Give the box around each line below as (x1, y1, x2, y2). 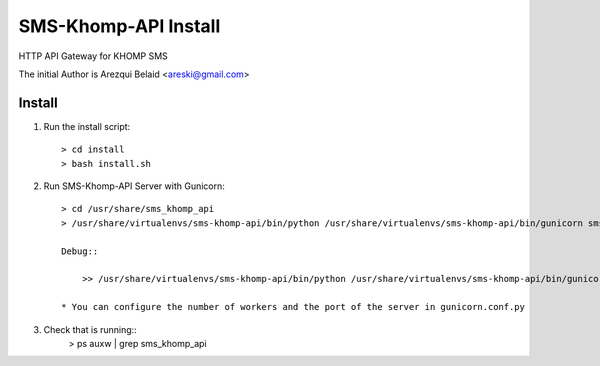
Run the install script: (43, 120, 131, 132)
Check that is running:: (43, 323, 137, 335)
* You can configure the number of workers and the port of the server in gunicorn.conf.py (61, 301, 525, 313)
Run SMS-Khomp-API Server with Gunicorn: (43, 180, 225, 192)
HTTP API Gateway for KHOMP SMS (18, 50, 169, 62)
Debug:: (61, 245, 99, 257)
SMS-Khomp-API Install (18, 15, 221, 37)
